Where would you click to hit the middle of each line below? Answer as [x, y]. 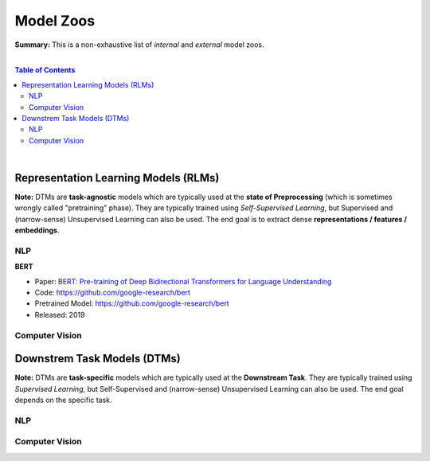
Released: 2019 [60, 314]
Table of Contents [45, 70]
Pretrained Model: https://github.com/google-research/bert [132, 303]
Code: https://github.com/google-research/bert [113, 293]
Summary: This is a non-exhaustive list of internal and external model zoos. [139, 45]
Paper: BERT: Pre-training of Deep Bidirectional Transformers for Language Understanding [183, 281]
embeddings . [37, 230]
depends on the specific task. [63, 400]
